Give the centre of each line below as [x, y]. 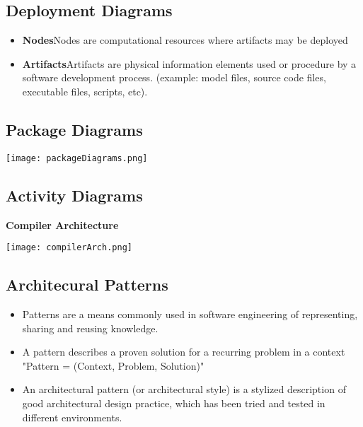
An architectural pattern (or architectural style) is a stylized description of [184, 389]
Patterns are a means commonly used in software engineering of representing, [190, 314]
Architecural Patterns [87, 285]
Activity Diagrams [74, 195]
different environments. [72, 417]
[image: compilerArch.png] [69, 248]
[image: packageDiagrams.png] [77, 158]
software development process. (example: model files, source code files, [174, 77]
